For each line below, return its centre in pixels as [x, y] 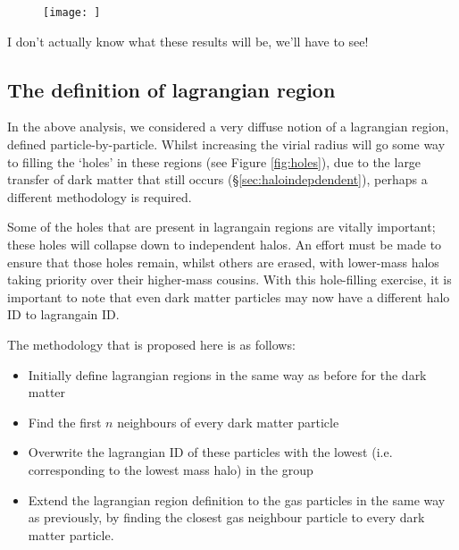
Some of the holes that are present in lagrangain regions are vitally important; [221, 227]
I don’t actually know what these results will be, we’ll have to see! [188, 41]
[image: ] [72, 13]
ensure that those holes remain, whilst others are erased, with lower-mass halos [223, 262]
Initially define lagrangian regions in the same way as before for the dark [227, 374]
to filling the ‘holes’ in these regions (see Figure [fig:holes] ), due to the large [214, 161]
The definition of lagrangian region [171, 89]
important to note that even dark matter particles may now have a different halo [229, 296]
